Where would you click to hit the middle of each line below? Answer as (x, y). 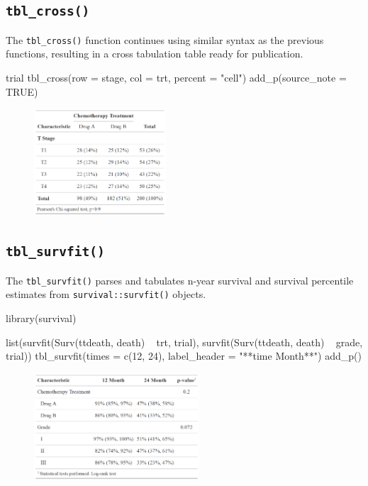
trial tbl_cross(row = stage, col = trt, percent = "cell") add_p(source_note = (176, 78)
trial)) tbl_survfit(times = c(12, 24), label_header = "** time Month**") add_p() (184, 356)
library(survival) (41, 318)
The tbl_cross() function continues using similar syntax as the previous (165, 39)
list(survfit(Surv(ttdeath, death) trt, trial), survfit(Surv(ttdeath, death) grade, (184, 342)
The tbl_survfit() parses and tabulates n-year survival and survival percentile (180, 280)
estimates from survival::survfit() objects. (106, 294)
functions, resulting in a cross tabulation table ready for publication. (155, 54)
